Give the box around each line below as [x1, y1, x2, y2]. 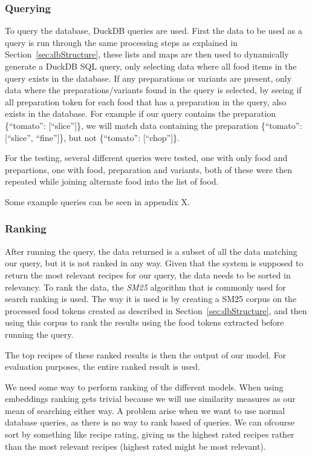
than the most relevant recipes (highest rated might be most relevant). [5, 439, 266, 452]
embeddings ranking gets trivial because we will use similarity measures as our [5, 392, 296, 405]
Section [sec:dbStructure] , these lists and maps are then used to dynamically [5, 48, 289, 61]
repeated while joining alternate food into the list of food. [5, 175, 219, 188]
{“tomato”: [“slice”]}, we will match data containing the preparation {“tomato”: [5, 119, 302, 131]
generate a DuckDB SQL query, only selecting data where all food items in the [5, 60, 297, 72]
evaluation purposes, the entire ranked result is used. [5, 360, 200, 373]
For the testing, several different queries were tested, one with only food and [5, 151, 288, 164]
